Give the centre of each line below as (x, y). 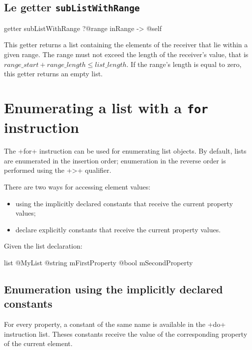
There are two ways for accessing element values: (77, 186)
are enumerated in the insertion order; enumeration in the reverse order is (115, 160)
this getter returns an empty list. (54, 74)
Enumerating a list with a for (106, 107)
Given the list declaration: (43, 246)
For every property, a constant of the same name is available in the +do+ (115, 324)
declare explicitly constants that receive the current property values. (118, 229)
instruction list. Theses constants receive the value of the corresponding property (126, 334)
